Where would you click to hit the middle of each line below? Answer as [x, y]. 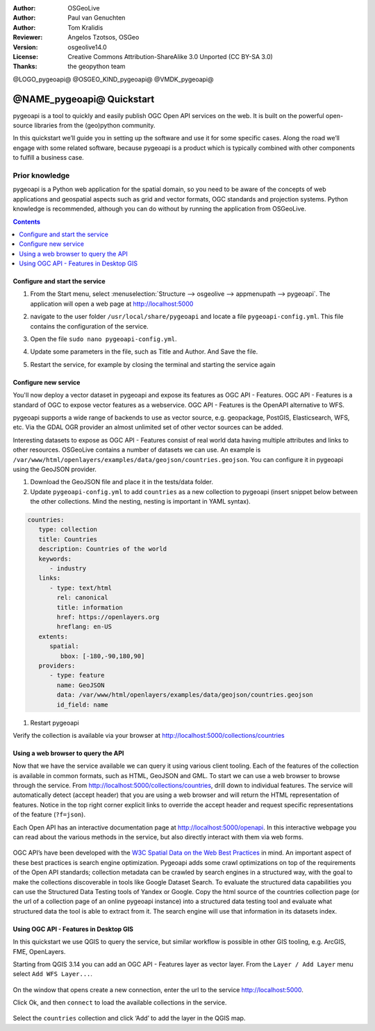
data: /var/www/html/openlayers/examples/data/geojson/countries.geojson [185, 695]
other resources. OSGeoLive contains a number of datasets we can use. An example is [137, 450]
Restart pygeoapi [55, 723]
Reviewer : [28, 38]
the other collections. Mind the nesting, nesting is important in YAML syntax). [141, 502]
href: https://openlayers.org [108, 617]
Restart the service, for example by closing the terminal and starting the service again [153, 364]
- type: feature [77, 675]
